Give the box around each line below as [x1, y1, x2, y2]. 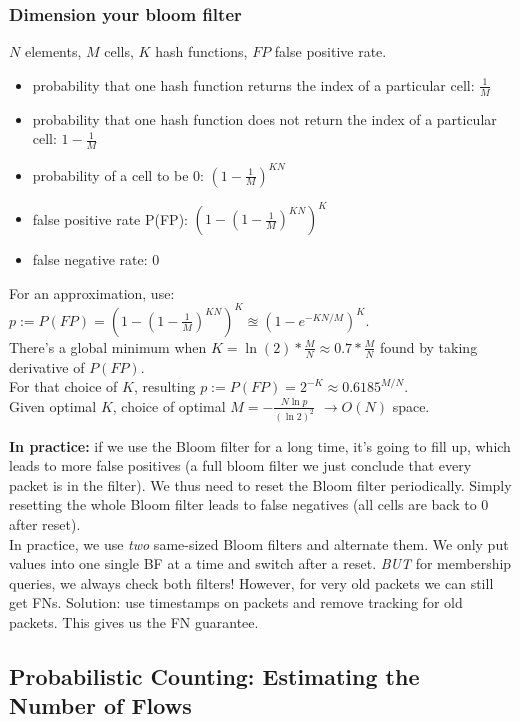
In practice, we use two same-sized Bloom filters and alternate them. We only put [9, 533, 509, 554]
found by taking [379, 336, 478, 357]
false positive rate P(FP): [32, 208, 188, 229]
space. [392, 395, 430, 416]
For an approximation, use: [9, 282, 175, 303]
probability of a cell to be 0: [32, 164, 204, 185]
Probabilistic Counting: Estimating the [9, 660, 420, 691]
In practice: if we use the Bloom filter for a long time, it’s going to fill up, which [9, 435, 511, 456]
